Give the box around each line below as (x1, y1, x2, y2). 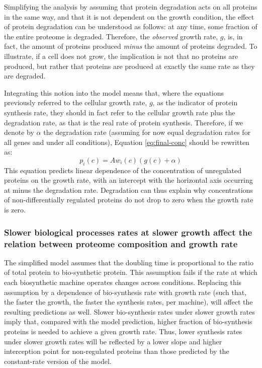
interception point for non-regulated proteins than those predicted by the (4, 346, 229, 356)
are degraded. (4, 70, 46, 81)
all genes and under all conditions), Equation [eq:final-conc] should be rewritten (4, 136, 249, 147)
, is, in (223, 31, 243, 41)
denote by (4, 127, 34, 137)
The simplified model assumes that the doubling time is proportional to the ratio (4, 257, 253, 267)
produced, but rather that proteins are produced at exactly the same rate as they (4, 60, 255, 71)
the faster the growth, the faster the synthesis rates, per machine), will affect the (4, 297, 253, 307)
